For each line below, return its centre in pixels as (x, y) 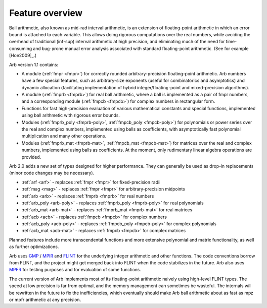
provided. (31, 157)
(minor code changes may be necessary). (52, 173)
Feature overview (46, 13)
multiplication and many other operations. (64, 136)
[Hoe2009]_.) (23, 56)
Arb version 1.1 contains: (34, 64)
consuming (21, 48)
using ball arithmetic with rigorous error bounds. (71, 115)
